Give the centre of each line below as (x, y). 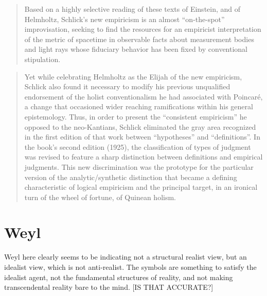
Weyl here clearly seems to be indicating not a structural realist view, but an (126, 257)
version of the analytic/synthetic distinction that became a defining (131, 177)
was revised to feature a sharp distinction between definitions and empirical (144, 157)
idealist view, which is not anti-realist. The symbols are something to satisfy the (130, 267)
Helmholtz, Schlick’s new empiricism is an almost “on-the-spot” (124, 19)
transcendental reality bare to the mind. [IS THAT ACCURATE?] (109, 287)
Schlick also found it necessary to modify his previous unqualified (127, 86)
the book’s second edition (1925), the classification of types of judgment (138, 146)
